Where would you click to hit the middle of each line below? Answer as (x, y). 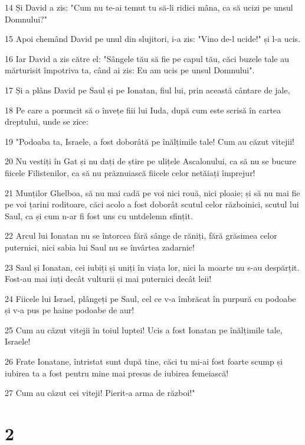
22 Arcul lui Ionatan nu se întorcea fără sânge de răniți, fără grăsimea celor (141, 236)
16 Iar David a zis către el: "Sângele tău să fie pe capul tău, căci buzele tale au (147, 58)
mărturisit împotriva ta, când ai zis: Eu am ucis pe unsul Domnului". (130, 70)
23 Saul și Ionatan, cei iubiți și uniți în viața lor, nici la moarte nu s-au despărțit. (152, 267)
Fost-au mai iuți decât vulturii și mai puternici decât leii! (108, 279)
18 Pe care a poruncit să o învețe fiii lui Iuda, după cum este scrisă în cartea (143, 110)
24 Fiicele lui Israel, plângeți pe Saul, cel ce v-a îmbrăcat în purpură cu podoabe (150, 298)
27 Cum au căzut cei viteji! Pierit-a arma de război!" (100, 393)
